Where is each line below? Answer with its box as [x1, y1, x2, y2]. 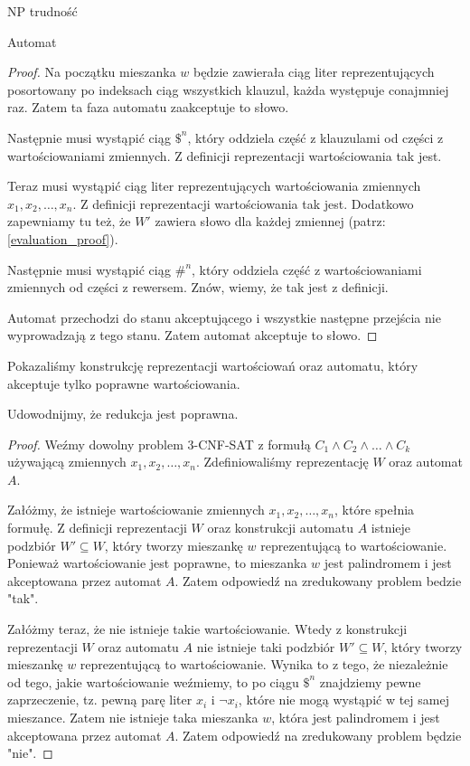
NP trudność [7, 2, 78, 20]
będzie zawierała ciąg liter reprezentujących [193, 62, 435, 81]
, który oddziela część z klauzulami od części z [187, 128, 444, 147]
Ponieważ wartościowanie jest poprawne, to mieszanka [7, 553, 307, 572]
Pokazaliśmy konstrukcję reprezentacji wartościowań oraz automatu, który [7, 355, 418, 374]
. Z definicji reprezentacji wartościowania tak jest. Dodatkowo [72, 194, 414, 213]
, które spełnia [334, 500, 415, 519]
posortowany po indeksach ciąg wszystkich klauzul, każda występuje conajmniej [7, 80, 449, 99]
